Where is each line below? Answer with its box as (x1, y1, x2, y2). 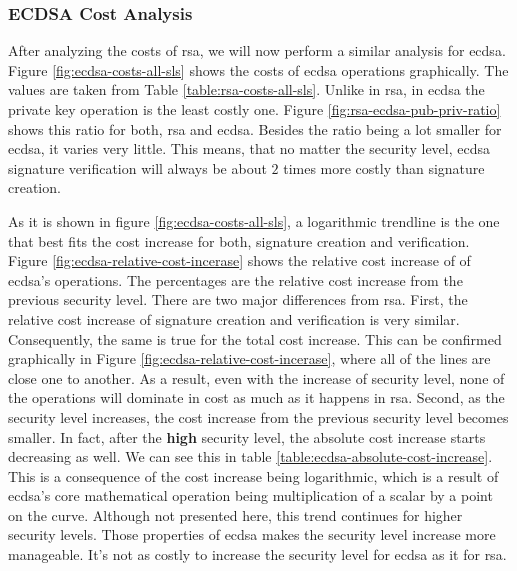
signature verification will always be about (8, 157, 267, 178)
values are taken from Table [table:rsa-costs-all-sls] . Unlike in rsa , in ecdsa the (8, 79, 485, 100)
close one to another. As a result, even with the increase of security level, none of (8, 367, 505, 388)
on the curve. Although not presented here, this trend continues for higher (8, 504, 463, 525)
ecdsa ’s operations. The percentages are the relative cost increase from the (8, 269, 463, 290)
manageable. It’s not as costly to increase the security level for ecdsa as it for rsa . (8, 544, 507, 565)
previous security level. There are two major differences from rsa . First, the (8, 289, 468, 310)
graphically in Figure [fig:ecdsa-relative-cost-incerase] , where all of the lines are (8, 348, 491, 369)
